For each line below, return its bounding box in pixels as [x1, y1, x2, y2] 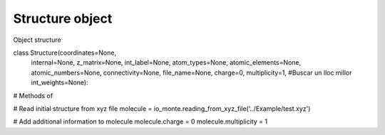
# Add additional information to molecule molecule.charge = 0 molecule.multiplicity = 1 [13, 117, 267, 126]
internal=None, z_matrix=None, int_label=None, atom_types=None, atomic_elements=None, [31, 58, 302, 67]
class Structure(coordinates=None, [13, 48, 117, 57]
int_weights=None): [31, 78, 88, 87]
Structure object [13, 11, 113, 26]
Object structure [13, 36, 61, 44]
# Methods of [13, 91, 53, 99]
